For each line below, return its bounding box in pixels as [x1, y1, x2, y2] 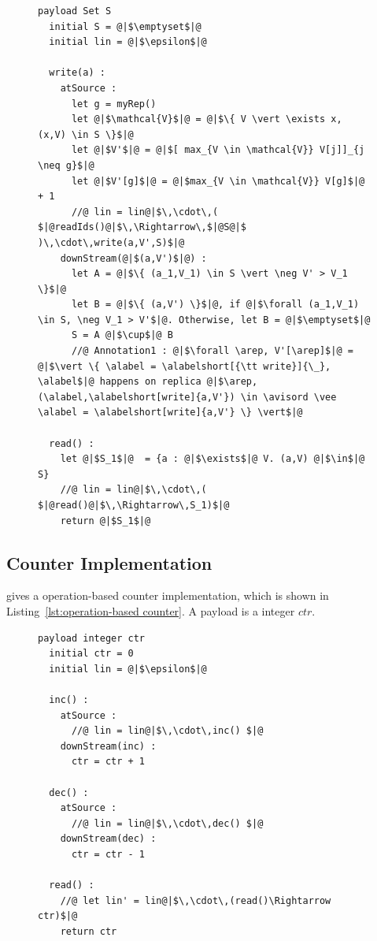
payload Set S [38, 6, 112, 17]
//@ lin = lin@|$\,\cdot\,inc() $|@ [71, 725, 264, 737]
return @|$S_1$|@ [60, 515, 151, 526]
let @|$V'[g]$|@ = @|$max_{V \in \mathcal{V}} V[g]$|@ [71, 175, 365, 187]
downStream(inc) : [60, 740, 157, 752]
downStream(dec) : [60, 833, 157, 845]
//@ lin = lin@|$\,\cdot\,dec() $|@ [71, 817, 264, 829]
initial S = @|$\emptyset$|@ [49, 20, 201, 32]
